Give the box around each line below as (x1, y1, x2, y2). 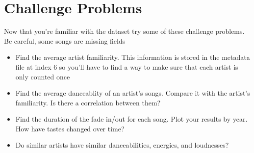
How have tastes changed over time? (15, 123, 125, 133)
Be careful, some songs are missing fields (4, 35, 126, 46)
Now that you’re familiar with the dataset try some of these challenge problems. (4, 26, 245, 36)
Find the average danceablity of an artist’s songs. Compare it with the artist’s (15, 88, 250, 98)
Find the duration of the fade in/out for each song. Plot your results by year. (15, 114, 248, 124)
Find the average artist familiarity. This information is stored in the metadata (15, 52, 250, 62)
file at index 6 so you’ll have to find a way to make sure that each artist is (15, 61, 238, 72)
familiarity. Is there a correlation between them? (15, 97, 161, 107)
